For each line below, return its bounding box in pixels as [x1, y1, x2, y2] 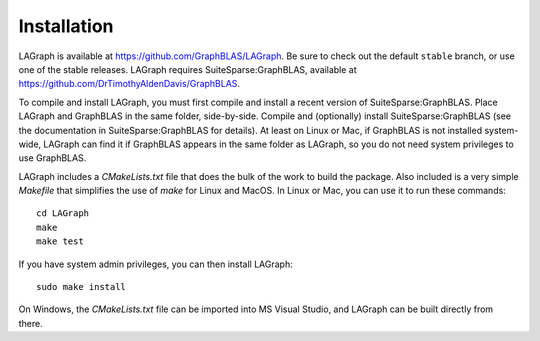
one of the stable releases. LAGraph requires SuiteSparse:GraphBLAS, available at [18, 63, 357, 75]
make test [36, 236, 84, 247]
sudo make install [36, 281, 127, 293]
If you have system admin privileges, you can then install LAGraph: [18, 258, 294, 270]
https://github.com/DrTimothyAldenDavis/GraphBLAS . [18, 78, 240, 90]
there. [18, 317, 44, 329]
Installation [18, 15, 114, 37]
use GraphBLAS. [18, 152, 87, 164]
